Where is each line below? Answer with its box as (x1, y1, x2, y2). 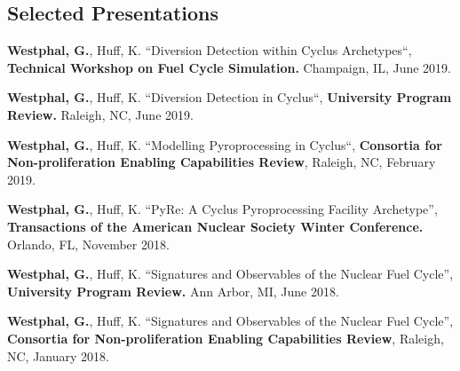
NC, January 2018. (7, 346, 109, 365)
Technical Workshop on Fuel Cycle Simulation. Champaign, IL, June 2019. (7, 58, 451, 76)
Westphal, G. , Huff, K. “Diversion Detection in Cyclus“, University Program (7, 88, 452, 107)
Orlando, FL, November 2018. (7, 234, 170, 253)
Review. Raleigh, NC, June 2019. (7, 105, 194, 123)
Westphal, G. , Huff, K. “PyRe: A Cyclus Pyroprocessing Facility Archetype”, (7, 200, 438, 218)
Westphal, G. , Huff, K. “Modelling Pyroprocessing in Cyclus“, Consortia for (7, 135, 442, 154)
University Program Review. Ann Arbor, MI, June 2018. (7, 281, 339, 300)
